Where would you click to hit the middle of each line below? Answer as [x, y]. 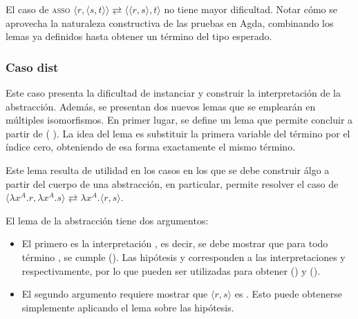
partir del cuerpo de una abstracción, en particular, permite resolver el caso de [172, 183]
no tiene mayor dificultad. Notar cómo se [251, 9]
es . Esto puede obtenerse [288, 294]
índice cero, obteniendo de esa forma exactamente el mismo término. [151, 147]
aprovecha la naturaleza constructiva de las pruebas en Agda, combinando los [170, 22]
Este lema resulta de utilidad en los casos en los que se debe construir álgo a [168, 170]
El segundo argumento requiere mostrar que [115, 294]
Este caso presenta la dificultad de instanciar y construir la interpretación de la [173, 93]
